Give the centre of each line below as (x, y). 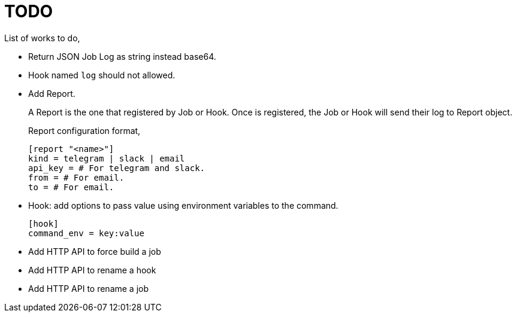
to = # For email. (71, 187)
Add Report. (52, 93)
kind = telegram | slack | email (107, 158)
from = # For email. (76, 177)
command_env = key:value (86, 233)
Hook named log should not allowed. (102, 75)
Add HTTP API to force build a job (95, 251)
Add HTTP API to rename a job (89, 288)
